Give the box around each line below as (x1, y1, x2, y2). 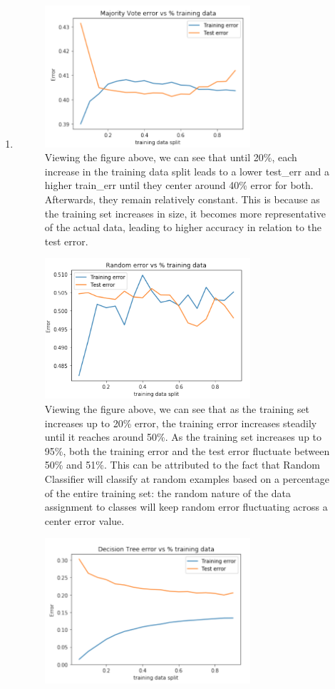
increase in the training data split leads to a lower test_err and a (44, 163, 329, 178)
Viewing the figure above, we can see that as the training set (44, 401, 310, 416)
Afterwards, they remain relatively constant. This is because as (44, 191, 320, 206)
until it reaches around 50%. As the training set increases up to (44, 429, 322, 444)
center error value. (44, 513, 125, 528)
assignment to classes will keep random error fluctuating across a (44, 499, 328, 514)
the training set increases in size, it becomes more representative (44, 205, 326, 220)
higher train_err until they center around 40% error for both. (44, 178, 314, 193)
